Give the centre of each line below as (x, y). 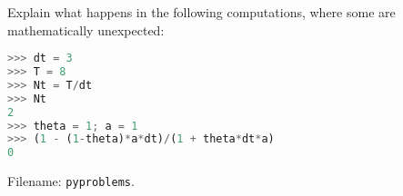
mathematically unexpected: (86, 29)
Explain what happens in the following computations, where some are (201, 12)
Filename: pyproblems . (71, 181)
